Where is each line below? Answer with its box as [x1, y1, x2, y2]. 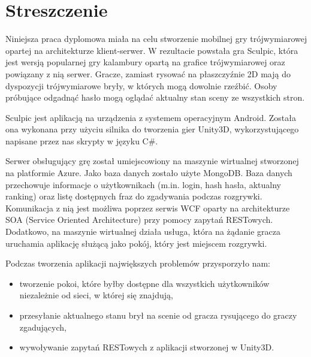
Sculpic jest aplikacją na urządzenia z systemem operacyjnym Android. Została [5, 111, 297, 123]
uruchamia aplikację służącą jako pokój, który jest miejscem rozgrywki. [5, 237, 267, 249]
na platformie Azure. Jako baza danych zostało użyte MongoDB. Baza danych [5, 167, 292, 179]
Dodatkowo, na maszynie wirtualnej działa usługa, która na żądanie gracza [5, 225, 281, 238]
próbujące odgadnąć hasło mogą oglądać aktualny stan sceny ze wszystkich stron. [5, 91, 305, 104]
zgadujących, [19, 320, 67, 333]
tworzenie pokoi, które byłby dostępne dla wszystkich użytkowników [19, 277, 270, 289]
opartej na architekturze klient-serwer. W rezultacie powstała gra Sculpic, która [5, 44, 298, 56]
